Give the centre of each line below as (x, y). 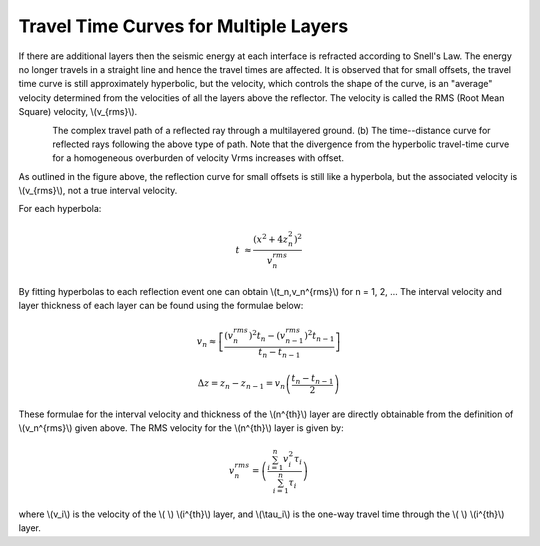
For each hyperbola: (60, 209)
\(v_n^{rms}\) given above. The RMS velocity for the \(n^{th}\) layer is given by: (181, 428)
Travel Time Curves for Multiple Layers (183, 26)
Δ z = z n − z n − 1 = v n (241, 385)
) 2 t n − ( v (267, 336)
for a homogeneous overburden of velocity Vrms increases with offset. (198, 158)
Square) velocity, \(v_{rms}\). (78, 112)
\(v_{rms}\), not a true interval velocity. (98, 191)
